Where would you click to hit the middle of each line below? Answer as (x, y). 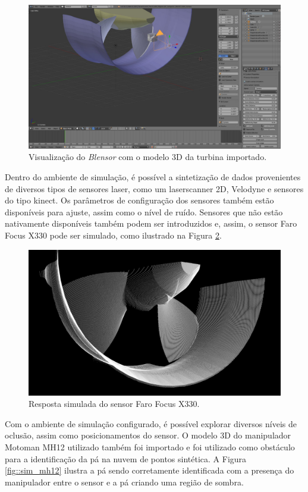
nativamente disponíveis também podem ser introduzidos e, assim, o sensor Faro (151, 223)
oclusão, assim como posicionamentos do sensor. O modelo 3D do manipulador (148, 435)
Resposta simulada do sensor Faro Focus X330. (114, 404)
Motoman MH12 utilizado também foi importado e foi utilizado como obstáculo (150, 447)
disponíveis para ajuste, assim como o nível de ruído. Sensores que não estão (144, 211)
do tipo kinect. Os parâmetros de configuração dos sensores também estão (139, 200)
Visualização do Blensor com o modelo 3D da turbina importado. (148, 157)
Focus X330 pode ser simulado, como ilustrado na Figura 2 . (113, 235)
